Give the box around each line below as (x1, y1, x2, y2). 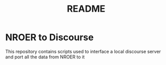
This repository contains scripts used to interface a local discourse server (5, 48, 161, 54)
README (67, 3, 106, 15)
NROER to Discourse (5, 31, 94, 43)
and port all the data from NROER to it (5, 54, 85, 60)
